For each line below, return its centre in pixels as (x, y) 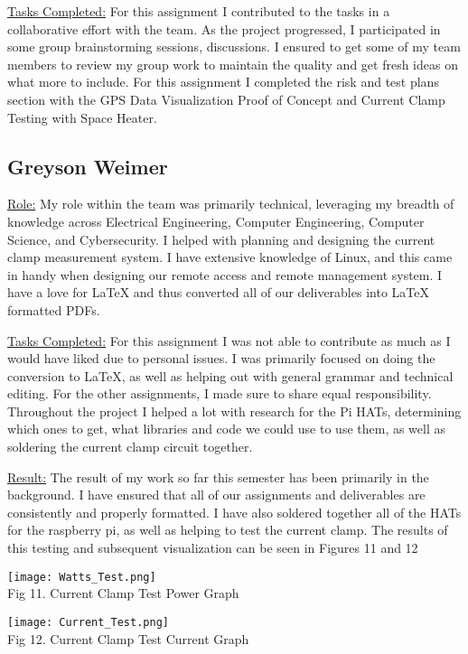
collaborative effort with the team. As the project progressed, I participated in (224, 28)
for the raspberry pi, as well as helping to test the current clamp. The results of (228, 530)
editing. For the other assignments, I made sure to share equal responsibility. (220, 393)
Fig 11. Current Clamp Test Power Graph (123, 593)
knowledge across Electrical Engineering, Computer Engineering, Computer (216, 221)
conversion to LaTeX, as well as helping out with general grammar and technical (230, 375)
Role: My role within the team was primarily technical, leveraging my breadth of (231, 204)
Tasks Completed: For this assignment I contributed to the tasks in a (199, 11)
